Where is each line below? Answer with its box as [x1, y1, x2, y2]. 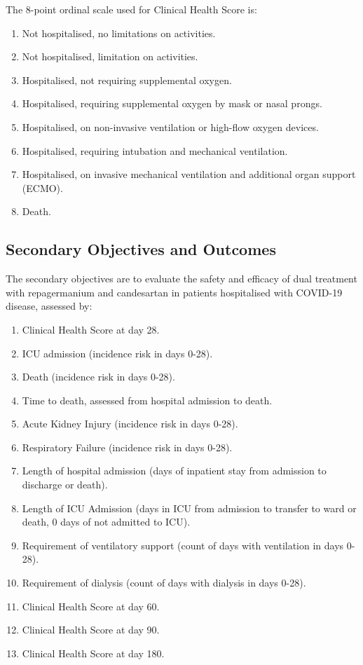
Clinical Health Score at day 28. [22, 322, 160, 336]
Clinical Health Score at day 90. [22, 622, 160, 637]
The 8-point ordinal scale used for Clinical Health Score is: [6, 2, 257, 16]
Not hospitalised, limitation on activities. [22, 49, 198, 64]
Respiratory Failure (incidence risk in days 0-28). [22, 439, 233, 454]
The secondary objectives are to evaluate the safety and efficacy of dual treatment [6, 271, 357, 286]
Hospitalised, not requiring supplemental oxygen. [22, 72, 232, 87]
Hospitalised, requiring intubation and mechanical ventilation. [22, 143, 288, 158]
